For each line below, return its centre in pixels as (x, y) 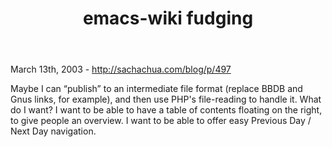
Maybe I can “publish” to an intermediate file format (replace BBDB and (156, 89)
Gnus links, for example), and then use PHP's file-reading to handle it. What (166, 99)
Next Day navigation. (53, 131)
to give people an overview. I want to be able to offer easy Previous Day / (161, 121)
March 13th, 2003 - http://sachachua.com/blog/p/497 (121, 69)
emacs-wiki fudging (168, 18)
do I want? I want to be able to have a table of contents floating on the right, (166, 110)
